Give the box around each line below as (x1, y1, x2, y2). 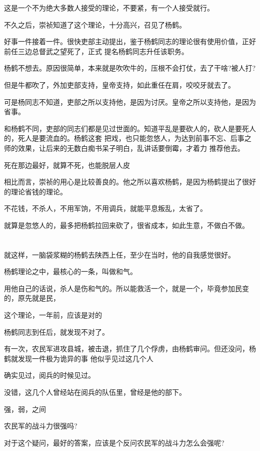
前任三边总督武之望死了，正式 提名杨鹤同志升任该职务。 (4, 46, 188, 56)
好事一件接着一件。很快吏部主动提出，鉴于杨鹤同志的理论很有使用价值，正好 (4, 36, 256, 47)
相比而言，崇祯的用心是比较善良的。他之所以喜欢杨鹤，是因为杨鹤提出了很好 (4, 176, 256, 187)
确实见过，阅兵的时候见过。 (4, 370, 95, 380)
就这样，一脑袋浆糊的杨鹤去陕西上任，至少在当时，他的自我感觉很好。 (4, 249, 235, 260)
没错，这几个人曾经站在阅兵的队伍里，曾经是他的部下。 (4, 387, 186, 397)
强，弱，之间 (4, 403, 46, 414)
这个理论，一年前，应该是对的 (4, 310, 102, 320)
